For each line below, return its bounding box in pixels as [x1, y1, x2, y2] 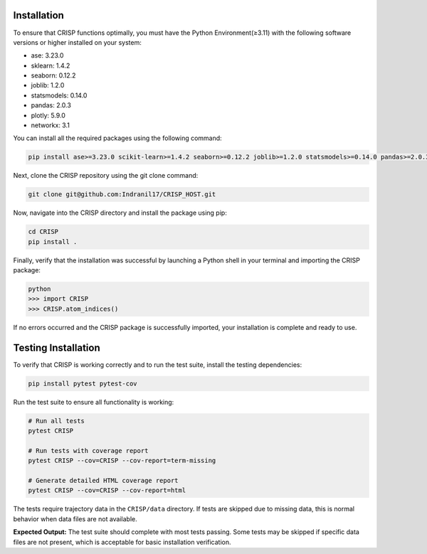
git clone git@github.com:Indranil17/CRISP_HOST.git [28, 191, 216, 198]
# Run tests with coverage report [28, 447, 149, 454]
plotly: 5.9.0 [31, 111, 65, 119]
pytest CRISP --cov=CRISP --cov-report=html [28, 486, 186, 494]
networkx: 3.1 [31, 121, 70, 129]
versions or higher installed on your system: [13, 38, 142, 46]
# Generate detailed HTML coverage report [28, 476, 179, 485]
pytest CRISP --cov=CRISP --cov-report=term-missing [28, 457, 216, 465]
